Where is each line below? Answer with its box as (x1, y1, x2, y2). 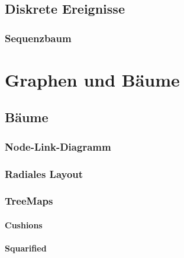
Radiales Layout (5, 166, 83, 181)
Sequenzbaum (5, 30, 72, 45)
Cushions (5, 218, 43, 231)
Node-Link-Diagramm (5, 139, 111, 154)
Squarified (5, 242, 47, 254)
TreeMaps (5, 193, 53, 208)
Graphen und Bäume (5, 67, 180, 91)
